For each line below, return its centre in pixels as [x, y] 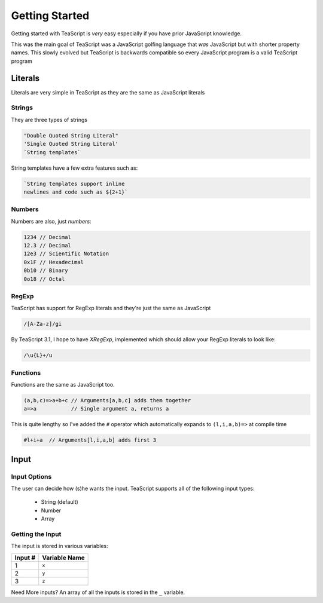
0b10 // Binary [46, 271]
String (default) [60, 502]
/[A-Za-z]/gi [43, 324]
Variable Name [63, 558]
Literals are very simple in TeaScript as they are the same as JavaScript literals [108, 92]
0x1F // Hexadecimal [54, 262]
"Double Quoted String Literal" [71, 135]
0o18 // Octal [44, 279]
